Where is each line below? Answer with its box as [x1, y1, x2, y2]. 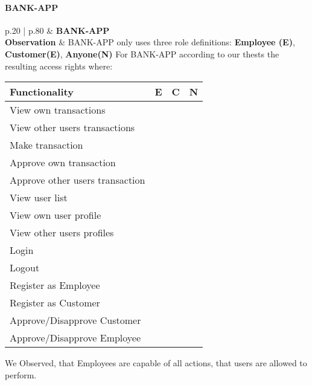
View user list [10, 190, 68, 205]
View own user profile [10, 208, 101, 222]
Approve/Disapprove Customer [10, 313, 141, 328]
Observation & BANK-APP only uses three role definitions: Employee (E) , [5, 36, 295, 48]
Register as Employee [10, 278, 100, 293]
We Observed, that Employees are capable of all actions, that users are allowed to [5, 357, 307, 369]
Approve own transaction [10, 155, 116, 170]
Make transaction [10, 138, 83, 152]
